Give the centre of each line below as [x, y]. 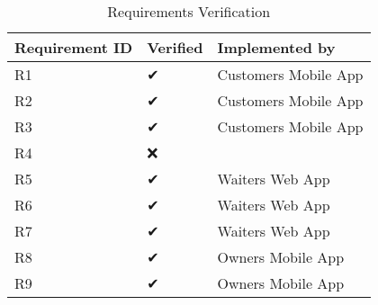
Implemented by [276, 47]
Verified [175, 47]
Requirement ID [74, 47]
